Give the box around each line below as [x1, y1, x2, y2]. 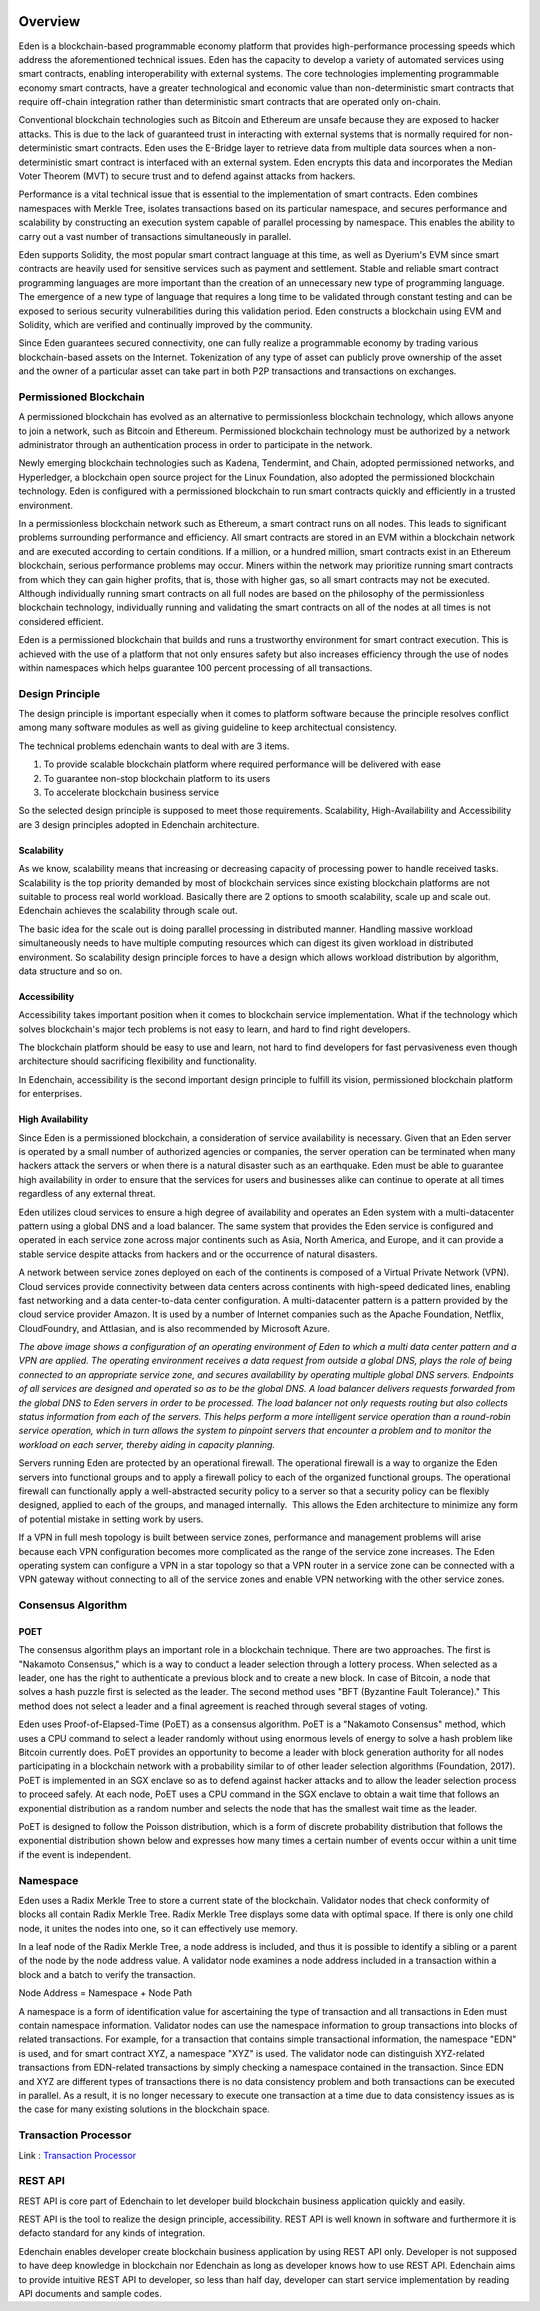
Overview [18, 13, 81, 30]
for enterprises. [18, 1088, 83, 1100]
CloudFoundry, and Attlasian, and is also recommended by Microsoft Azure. [18, 1322, 330, 1334]
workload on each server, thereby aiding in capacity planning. [18, 1438, 275, 1450]
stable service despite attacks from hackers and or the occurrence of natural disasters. [18, 1248, 378, 1260]
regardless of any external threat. [18, 1188, 156, 1200]
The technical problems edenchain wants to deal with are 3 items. [18, 740, 290, 752]
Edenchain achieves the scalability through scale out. [18, 905, 239, 917]
